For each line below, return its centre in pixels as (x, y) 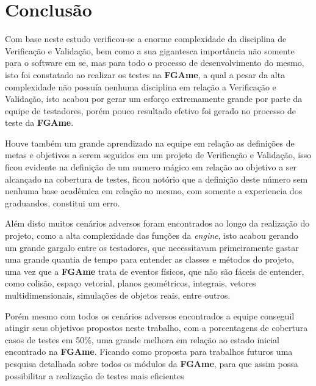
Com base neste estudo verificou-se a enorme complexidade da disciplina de (146, 39)
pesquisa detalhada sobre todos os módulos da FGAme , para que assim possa (152, 363)
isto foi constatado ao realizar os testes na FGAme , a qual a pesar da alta (145, 74)
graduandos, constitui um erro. (63, 202)
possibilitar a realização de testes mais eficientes (95, 375)
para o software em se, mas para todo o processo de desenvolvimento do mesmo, (155, 63)
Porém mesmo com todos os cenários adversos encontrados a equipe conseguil (150, 315)
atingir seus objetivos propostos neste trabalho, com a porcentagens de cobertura (156, 328)
